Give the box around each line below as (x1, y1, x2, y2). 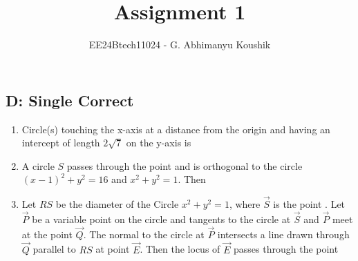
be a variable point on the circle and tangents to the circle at (32, 211, 291, 226)
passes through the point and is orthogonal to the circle (66, 158, 303, 173)
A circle (21, 158, 55, 173)
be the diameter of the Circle (55, 197, 179, 211)
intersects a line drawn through (217, 226, 350, 241)
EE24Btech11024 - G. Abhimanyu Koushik (88, 37, 271, 52)
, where (229, 197, 261, 211)
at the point (21, 226, 73, 241)
